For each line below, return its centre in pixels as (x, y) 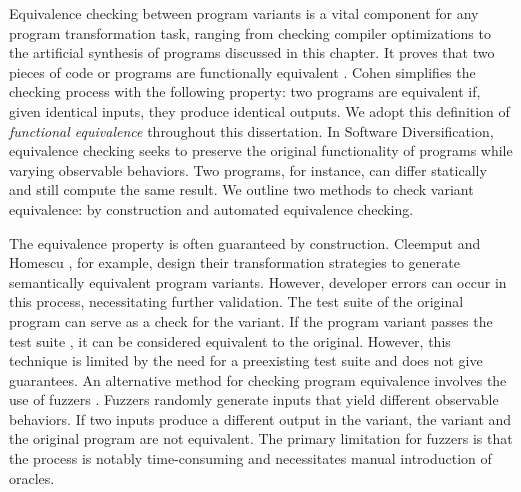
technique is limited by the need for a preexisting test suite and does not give (246, 360)
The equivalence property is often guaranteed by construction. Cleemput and (245, 242)
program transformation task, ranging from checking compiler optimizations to (250, 32)
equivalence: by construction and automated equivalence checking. (211, 208)
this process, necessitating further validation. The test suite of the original (236, 301)
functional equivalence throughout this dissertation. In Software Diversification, (251, 130)
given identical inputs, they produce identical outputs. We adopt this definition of (259, 110)
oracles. (32, 477)
